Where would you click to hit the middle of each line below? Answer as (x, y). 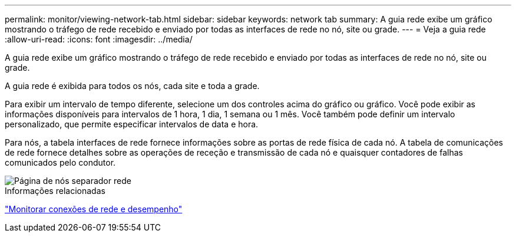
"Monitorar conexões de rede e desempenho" (94, 209)
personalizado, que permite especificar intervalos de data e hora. (132, 124)
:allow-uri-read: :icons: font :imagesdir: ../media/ (99, 39)
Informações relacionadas (55, 191)
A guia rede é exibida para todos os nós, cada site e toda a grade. (132, 86)
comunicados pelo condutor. (60, 162)
